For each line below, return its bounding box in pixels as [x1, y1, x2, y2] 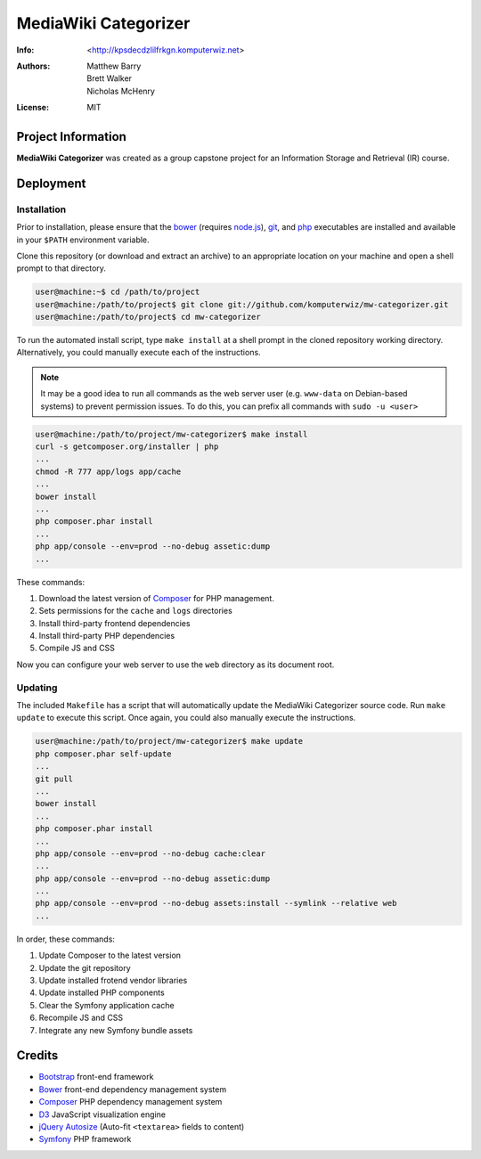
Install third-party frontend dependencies [38, 617, 191, 628]
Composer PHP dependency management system [38, 1097, 223, 1107]
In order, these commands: [16, 934, 116, 944]
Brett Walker [86, 73, 133, 84]
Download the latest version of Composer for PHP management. [38, 592, 275, 603]
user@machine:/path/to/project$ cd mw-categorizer [35, 312, 262, 322]
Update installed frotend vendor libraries [38, 975, 188, 986]
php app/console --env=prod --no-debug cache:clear [35, 848, 266, 859]
